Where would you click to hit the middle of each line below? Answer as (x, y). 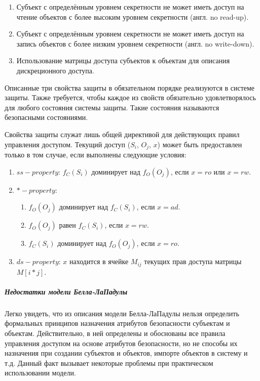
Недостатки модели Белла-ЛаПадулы (66, 291)
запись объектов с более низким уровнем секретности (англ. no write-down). (135, 43)
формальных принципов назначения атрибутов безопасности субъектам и (117, 323)
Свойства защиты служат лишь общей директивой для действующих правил (122, 134)
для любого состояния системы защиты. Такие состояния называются (112, 107)
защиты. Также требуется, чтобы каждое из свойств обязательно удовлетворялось (130, 97)
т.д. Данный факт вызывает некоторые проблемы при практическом (109, 363)
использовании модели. (40, 373)
